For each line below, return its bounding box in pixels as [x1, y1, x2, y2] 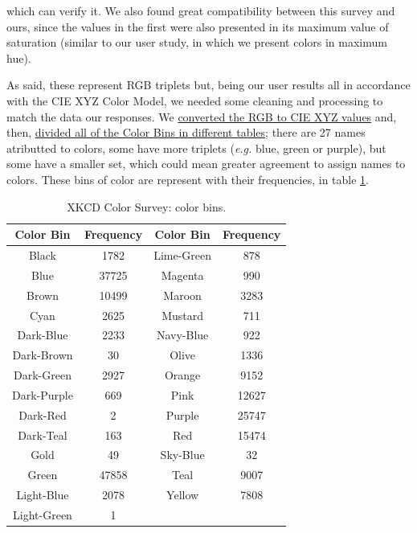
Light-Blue [16, 486, 69, 503]
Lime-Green [153, 246, 212, 263]
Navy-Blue [156, 326, 209, 343]
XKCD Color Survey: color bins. [67, 198, 227, 215]
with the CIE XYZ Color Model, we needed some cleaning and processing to [6, 92, 383, 109]
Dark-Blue [17, 326, 68, 343]
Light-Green [13, 506, 72, 523]
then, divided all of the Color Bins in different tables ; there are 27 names [6, 124, 366, 141]
